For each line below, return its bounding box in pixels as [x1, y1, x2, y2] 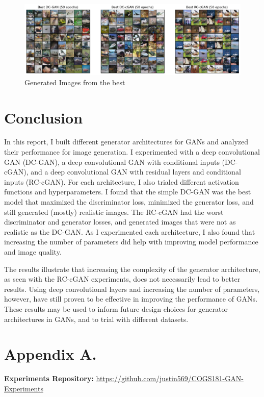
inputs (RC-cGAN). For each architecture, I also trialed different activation [4, 176, 239, 187]
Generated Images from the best [24, 77, 125, 87]
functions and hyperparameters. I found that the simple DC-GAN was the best [4, 186, 251, 197]
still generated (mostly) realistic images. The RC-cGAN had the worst [4, 206, 224, 217]
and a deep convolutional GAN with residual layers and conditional [31, 166, 241, 177]
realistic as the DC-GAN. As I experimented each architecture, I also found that [4, 226, 255, 237]
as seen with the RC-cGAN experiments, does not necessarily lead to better [4, 274, 241, 284]
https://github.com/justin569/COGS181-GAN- [96, 373, 244, 384]
